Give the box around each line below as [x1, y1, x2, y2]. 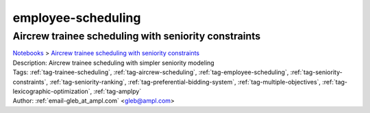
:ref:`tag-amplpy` [93, 87, 142, 95]
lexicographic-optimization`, [12, 87, 92, 95]
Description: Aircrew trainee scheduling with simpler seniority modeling [12, 59, 215, 67]
